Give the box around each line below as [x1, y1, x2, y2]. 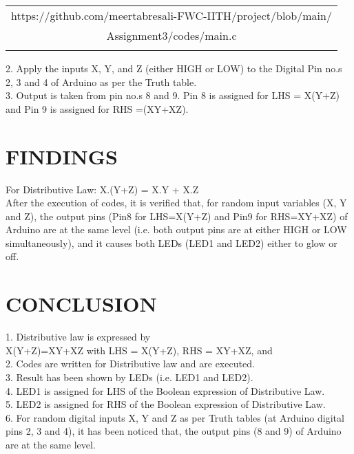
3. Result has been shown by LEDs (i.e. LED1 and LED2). [6, 369, 253, 384]
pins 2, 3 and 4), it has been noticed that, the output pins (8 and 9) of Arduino [6, 424, 342, 438]
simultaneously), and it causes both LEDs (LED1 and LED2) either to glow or [6, 235, 337, 250]
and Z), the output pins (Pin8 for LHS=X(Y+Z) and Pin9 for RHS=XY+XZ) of [6, 208, 348, 223]
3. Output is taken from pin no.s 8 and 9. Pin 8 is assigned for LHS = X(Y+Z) [6, 88, 340, 102]
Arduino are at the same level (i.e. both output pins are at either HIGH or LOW [6, 222, 347, 237]
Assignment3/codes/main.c [106, 28, 237, 43]
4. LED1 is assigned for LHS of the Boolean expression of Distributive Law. [6, 383, 325, 398]
